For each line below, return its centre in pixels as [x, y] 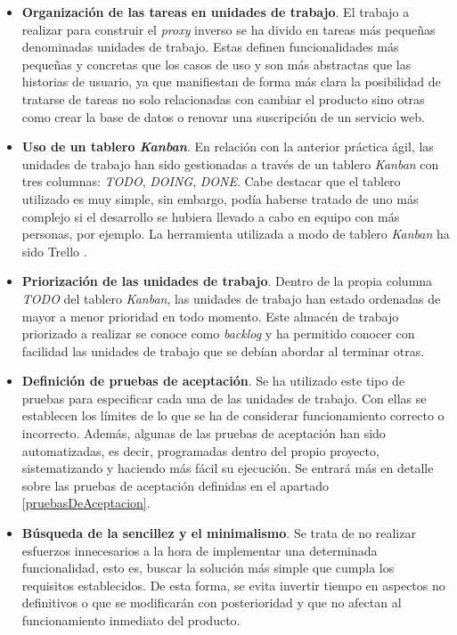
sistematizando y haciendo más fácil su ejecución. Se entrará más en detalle [228, 468]
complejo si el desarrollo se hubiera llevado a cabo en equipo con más [211, 216]
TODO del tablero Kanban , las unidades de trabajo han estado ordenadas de [231, 298]
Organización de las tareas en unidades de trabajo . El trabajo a [216, 12]
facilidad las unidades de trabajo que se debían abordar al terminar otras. [223, 350]
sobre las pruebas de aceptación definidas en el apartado [175, 485]
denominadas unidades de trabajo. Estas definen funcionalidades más [210, 47]
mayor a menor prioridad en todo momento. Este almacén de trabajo [210, 316]
